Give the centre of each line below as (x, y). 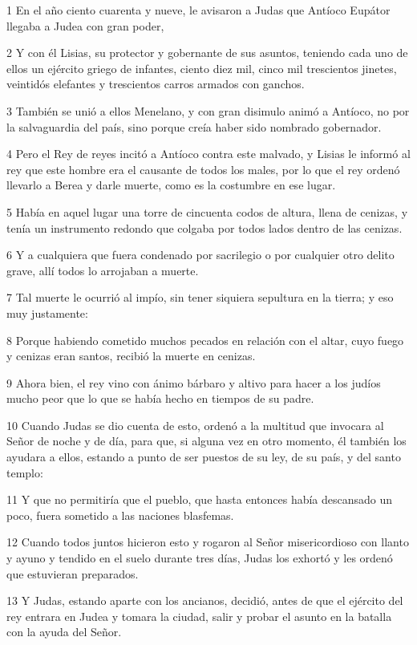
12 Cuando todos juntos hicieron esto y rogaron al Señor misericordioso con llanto (208, 542)
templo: (25, 472)
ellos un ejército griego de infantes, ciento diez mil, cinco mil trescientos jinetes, (202, 68)
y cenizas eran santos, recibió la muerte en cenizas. (131, 356)
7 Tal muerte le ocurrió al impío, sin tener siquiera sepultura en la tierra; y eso (200, 297)
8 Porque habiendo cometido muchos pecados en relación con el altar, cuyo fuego (205, 340)
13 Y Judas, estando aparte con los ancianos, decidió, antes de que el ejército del (205, 600)
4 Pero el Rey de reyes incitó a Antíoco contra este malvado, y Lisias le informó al (208, 154)
